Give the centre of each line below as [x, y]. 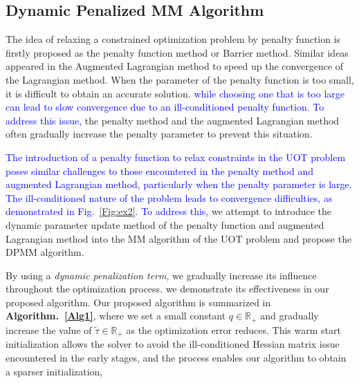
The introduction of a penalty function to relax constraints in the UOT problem [176, 157]
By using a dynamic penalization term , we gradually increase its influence [161, 275]
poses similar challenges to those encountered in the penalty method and [159, 170]
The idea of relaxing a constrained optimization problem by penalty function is [173, 39]
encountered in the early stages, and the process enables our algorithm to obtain [176, 357]
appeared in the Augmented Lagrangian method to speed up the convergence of [175, 66]
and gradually [289, 316]
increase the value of [49, 329]
